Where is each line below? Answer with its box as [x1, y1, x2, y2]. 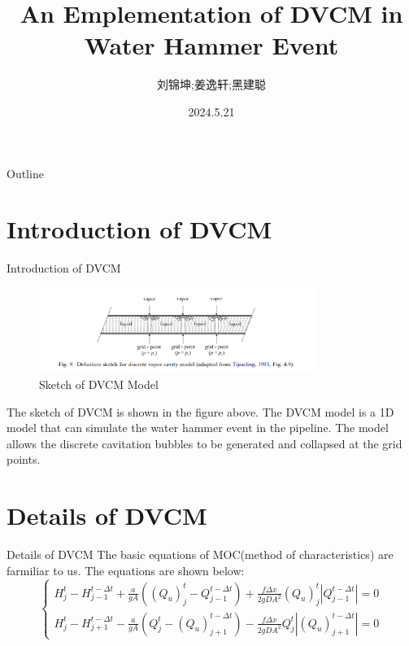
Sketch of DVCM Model [39, 376, 159, 393]
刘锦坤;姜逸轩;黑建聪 [157, 76, 266, 93]
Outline [7, 164, 44, 181]
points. [7, 451, 41, 468]
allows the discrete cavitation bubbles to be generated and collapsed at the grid [7, 434, 402, 452]
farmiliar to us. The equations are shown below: [7, 561, 245, 578]
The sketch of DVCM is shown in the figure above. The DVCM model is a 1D [7, 403, 394, 420]
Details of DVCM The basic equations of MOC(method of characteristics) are [7, 546, 394, 563]
